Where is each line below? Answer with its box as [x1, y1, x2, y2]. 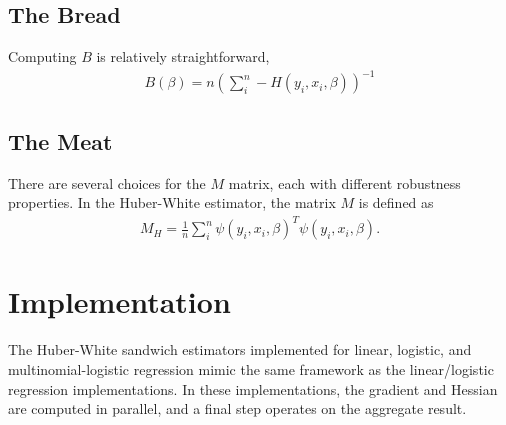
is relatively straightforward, [96, 46, 270, 67]
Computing [8, 46, 77, 67]
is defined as [358, 192, 434, 213]
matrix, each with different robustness [228, 172, 461, 193]
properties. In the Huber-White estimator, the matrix [8, 192, 336, 213]
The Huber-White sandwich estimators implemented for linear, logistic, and [8, 339, 472, 360]
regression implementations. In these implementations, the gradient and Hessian [8, 378, 498, 399]
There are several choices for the [8, 172, 206, 193]
